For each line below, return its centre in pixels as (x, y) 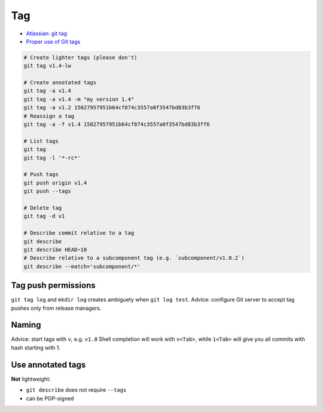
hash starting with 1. (36, 348)
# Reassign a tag (49, 116)
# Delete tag (43, 208)
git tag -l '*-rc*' (52, 158)
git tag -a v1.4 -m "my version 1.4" (79, 99)
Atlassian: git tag (47, 33)
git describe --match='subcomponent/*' (82, 266)
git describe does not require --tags (76, 390)
